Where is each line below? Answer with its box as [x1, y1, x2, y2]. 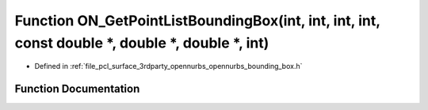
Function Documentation [14, 82, 140, 96]
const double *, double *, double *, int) [14, 34, 269, 51]
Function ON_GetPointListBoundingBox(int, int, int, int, [14, 12, 380, 29]
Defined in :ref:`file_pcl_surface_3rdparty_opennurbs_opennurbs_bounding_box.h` [34, 62, 303, 71]
